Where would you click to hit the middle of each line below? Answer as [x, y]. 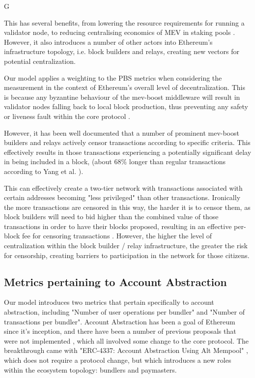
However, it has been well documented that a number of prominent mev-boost [122, 132]
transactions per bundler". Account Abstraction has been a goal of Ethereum [120, 321]
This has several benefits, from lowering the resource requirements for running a [124, 22]
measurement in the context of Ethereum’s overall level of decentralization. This [125, 87]
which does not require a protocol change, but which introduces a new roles [118, 360]
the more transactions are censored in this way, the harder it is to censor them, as [127, 207]
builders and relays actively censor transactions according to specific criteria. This [127, 142]
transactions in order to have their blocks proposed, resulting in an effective [118, 226]
